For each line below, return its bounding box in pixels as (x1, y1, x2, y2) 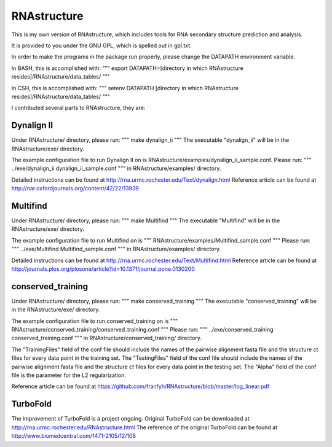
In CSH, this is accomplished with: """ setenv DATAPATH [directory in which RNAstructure (11, 84, 239, 91)
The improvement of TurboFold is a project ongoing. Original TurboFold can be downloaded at (11, 415, 250, 422)
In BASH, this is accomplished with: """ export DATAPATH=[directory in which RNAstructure (11, 64, 244, 72)
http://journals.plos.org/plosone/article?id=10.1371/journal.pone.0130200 (11, 265, 195, 273)
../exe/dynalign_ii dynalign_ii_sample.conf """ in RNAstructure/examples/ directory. (11, 165, 221, 172)
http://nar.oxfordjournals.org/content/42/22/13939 (11, 185, 140, 192)
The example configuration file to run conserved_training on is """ (11, 317, 178, 325)
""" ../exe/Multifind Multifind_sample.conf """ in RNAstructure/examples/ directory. (11, 246, 221, 253)
